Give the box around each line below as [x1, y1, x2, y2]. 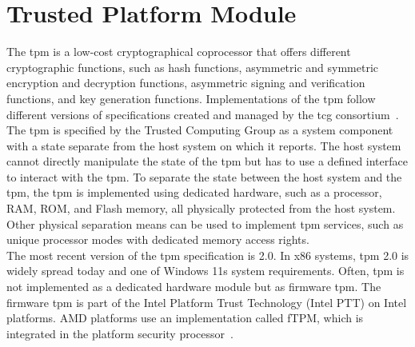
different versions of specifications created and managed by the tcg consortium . [6, 106, 399, 122]
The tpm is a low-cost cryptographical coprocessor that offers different [6, 43, 351, 60]
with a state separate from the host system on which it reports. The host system [6, 137, 401, 154]
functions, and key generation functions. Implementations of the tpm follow [6, 90, 376, 106]
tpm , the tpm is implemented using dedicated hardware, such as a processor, [6, 184, 382, 201]
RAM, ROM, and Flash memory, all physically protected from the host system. [6, 200, 396, 217]
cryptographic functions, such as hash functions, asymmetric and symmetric [6, 58, 379, 75]
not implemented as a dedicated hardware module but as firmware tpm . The [6, 278, 381, 295]
